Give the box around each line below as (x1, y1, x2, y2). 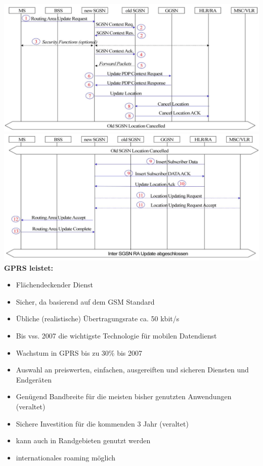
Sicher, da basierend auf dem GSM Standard (16, 296, 155, 307)
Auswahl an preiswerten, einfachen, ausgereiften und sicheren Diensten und (16, 364, 249, 375)
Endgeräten (16, 374, 52, 385)
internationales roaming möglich (16, 452, 115, 462)
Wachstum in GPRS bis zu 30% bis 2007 (16, 347, 143, 358)
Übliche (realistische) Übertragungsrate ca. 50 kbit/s (16, 313, 180, 324)
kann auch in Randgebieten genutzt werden (16, 435, 151, 446)
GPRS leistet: (4, 262, 54, 273)
